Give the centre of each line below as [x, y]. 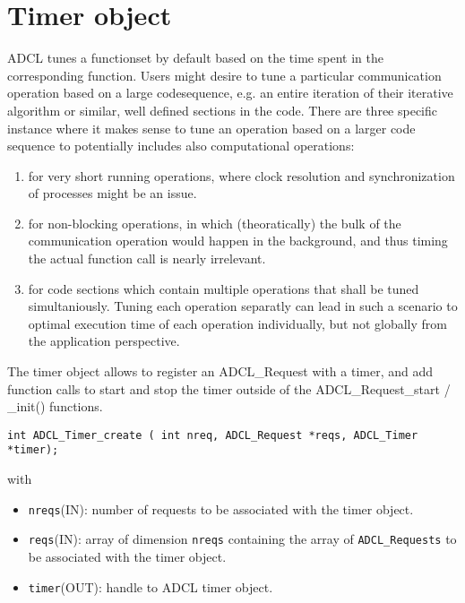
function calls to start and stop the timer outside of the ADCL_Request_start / [229, 388]
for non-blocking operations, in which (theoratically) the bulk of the [215, 223]
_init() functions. [55, 406]
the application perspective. [104, 341]
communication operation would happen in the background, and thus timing [238, 241]
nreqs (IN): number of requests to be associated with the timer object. [221, 508]
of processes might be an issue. [112, 193]
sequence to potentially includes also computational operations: [181, 146]
